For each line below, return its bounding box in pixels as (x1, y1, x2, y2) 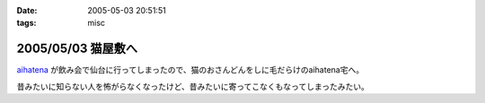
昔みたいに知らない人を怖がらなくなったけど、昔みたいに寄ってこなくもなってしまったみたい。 (16, 81, 370, 91)
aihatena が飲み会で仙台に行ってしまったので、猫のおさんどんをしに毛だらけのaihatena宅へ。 (16, 64, 364, 75)
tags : (16, 18, 37, 29)
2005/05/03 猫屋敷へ (16, 41, 138, 56)
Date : (16, 5, 38, 15)
